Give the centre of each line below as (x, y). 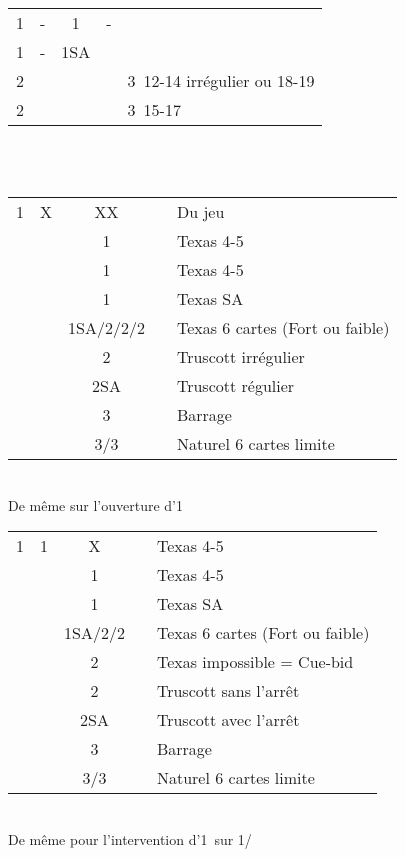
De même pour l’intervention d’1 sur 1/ (130, 838)
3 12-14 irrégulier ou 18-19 (221, 80)
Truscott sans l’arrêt (228, 691)
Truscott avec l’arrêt (228, 720)
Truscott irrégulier (240, 357)
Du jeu (200, 212)
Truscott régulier (235, 386)
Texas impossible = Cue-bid (255, 662)
